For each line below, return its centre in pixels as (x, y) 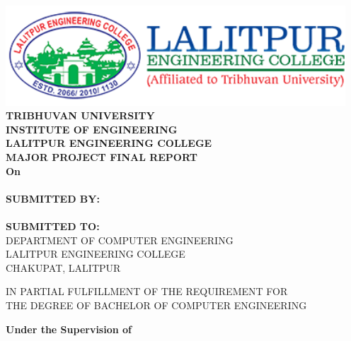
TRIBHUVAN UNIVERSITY (80, 115)
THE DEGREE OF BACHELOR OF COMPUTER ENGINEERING (156, 305)
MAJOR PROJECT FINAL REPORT (102, 156)
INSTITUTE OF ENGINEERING (92, 129)
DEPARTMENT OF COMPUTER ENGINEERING (120, 240)
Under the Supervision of (69, 329)
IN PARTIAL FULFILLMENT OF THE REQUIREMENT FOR (147, 291)
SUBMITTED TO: (53, 226)
